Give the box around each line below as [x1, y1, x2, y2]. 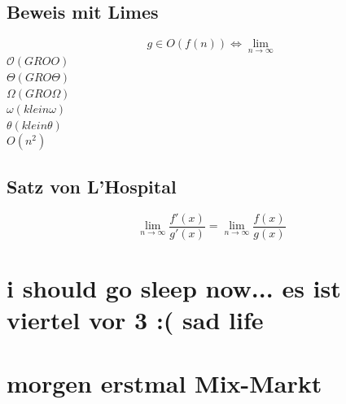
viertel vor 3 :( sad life [7, 303, 264, 337]
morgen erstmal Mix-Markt [7, 367, 322, 400]
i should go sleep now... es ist [7, 271, 341, 304]
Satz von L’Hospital [7, 173, 177, 198]
